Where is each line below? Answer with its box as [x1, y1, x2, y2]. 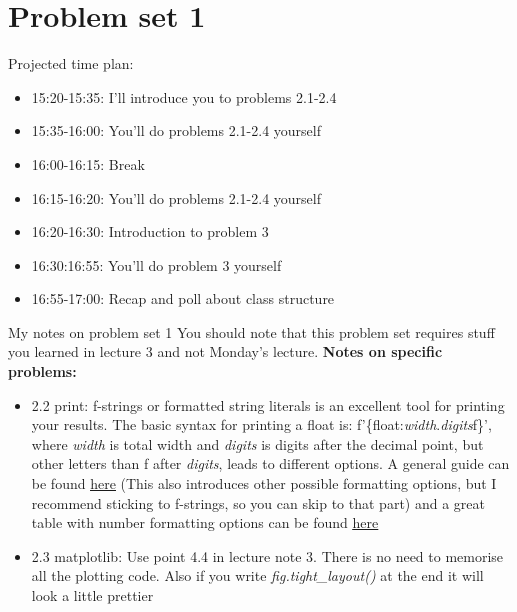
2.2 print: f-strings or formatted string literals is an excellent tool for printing [31, 394, 505, 415]
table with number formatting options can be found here [31, 512, 379, 533]
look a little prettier [31, 585, 154, 605]
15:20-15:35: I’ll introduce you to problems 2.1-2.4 [31, 86, 337, 107]
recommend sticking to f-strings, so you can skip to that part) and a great [31, 492, 485, 513]
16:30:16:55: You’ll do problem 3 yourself [31, 254, 282, 275]
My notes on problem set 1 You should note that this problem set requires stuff [8, 321, 495, 342]
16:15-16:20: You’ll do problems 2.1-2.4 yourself [31, 187, 321, 208]
